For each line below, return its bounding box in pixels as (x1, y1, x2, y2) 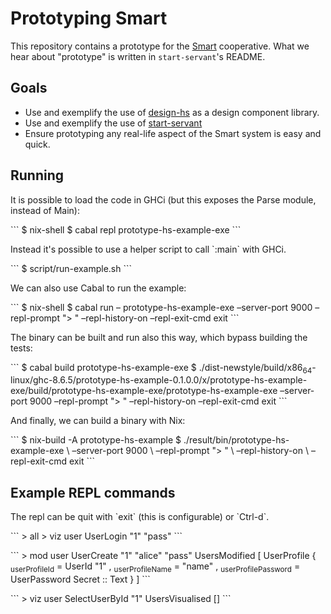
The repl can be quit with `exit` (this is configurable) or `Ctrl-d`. (10, 511, 270, 523)
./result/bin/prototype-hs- (183, 434, 290, 446)
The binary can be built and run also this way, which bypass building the (10, 331, 308, 343)
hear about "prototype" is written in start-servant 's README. (10, 50, 266, 62)
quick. (24, 138, 51, 150)
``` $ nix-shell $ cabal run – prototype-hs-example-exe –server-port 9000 (10, 301, 313, 313)
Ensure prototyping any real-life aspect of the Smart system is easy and (24, 127, 322, 139)
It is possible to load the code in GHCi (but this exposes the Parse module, (10, 193, 317, 206)
